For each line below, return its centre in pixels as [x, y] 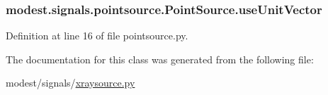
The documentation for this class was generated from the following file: [160, 59]
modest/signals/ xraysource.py [70, 83]
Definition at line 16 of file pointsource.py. [97, 36]
